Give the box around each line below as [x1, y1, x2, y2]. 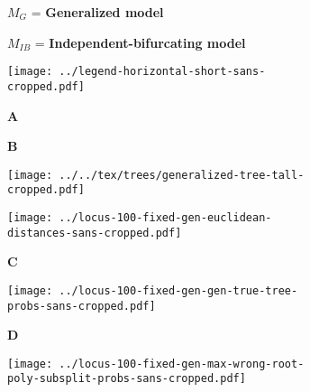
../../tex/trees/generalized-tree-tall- [59, 168, 305, 182]
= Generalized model [31, 3, 164, 21]
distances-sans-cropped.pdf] [7, 226, 182, 239]
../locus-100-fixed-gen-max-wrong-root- [59, 357, 305, 370]
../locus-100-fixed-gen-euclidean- [59, 211, 272, 224]
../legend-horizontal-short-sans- [59, 65, 266, 79]
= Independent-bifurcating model [34, 33, 246, 51]
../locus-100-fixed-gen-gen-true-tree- [59, 284, 298, 297]
